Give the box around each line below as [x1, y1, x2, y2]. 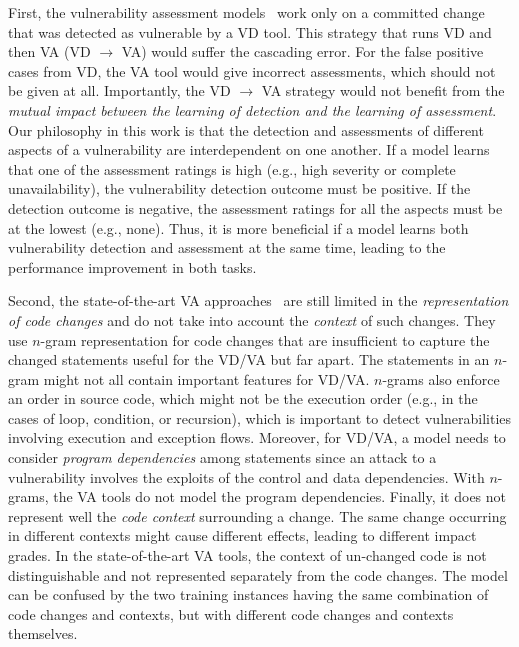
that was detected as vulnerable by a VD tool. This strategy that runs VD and [8, 21, 492, 42]
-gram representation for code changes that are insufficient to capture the [40, 329, 490, 350]
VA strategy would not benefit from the [261, 80, 505, 101]
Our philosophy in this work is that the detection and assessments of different [8, 119, 484, 140]
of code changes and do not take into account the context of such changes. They [8, 309, 496, 330]
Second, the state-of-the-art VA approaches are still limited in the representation [8, 290, 509, 311]
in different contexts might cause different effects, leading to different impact [8, 525, 477, 546]
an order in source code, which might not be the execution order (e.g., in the [8, 388, 478, 409]
